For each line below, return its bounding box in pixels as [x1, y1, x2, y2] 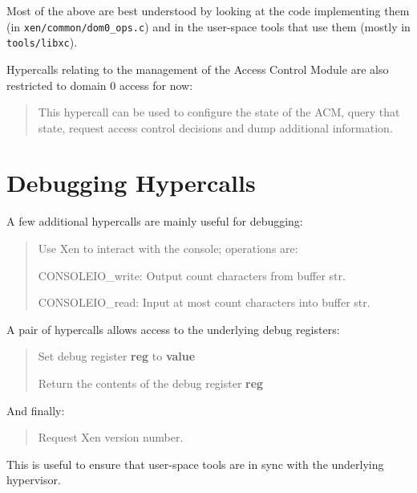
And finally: [6, 401, 65, 418]
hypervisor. [6, 471, 61, 488]
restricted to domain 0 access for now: [6, 76, 193, 93]
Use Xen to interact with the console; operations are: [38, 240, 298, 256]
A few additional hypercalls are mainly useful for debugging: [6, 213, 303, 230]
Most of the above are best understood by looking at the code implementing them [6, 2, 410, 18]
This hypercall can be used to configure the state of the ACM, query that [38, 104, 400, 120]
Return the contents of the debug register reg [38, 374, 264, 391]
